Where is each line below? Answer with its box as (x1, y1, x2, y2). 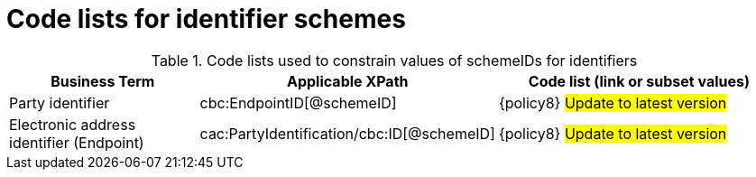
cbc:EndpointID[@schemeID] (199, 93, 397, 112)
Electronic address (9, 115, 136, 134)
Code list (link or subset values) (528, 71, 751, 90)
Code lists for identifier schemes (6, 4, 406, 34)
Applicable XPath (286, 71, 409, 90)
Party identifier (9, 93, 110, 112)
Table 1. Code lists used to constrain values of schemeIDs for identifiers (151, 51, 638, 70)
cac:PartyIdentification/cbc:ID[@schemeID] (199, 124, 495, 143)
